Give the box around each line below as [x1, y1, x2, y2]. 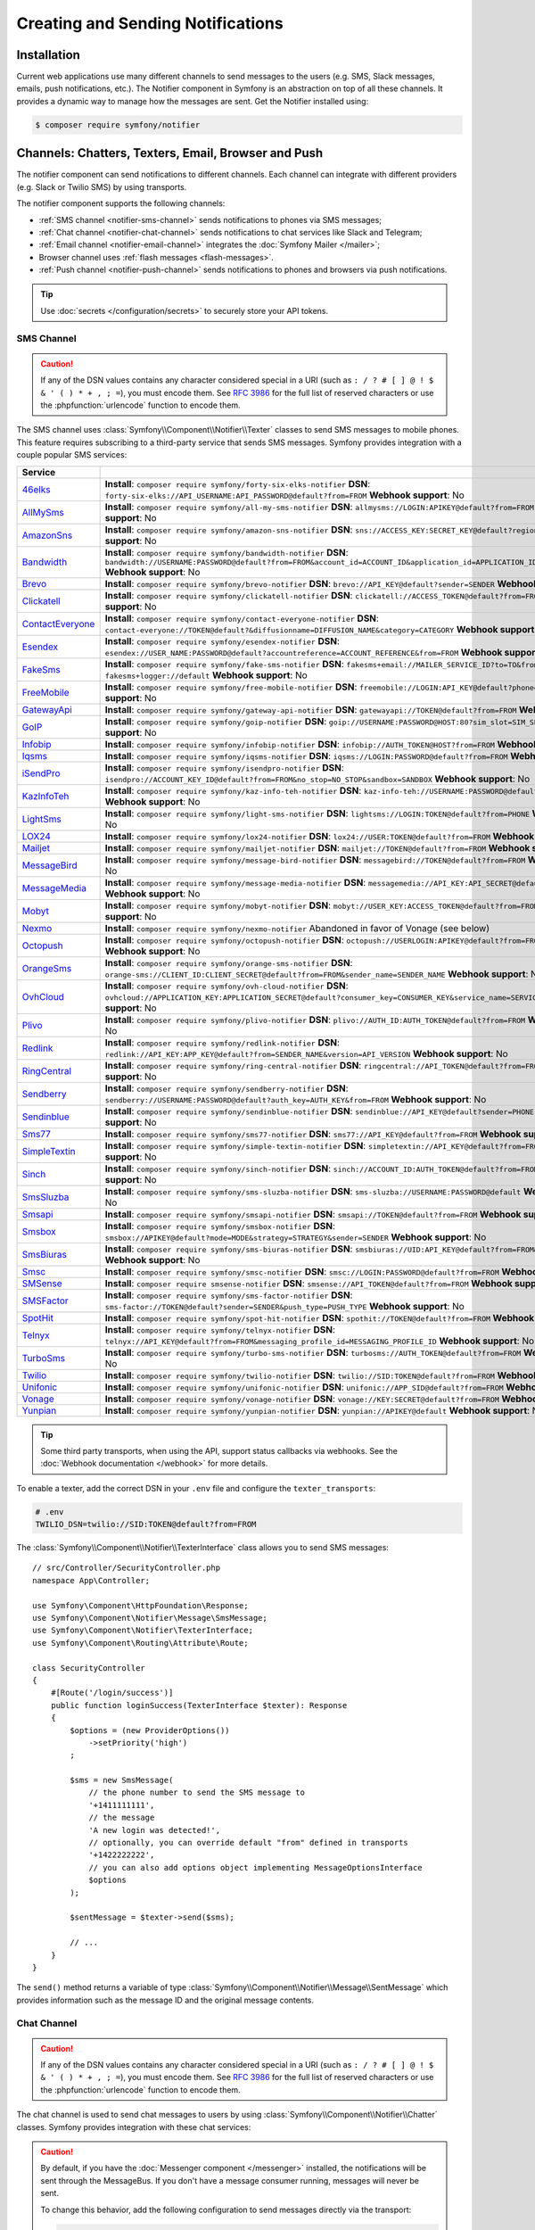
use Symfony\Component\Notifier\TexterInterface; [32, 1625, 254, 1636]
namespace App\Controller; [32, 1575, 151, 1585]
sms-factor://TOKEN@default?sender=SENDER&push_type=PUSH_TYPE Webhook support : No [104, 1300, 465, 1312]
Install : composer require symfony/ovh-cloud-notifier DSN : [104, 979, 349, 992]
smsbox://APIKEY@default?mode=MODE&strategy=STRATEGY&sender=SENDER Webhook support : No [104, 1231, 487, 1243]
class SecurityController [32, 1663, 146, 1672]
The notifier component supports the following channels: [16, 198, 226, 209]
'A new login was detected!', [88, 1825, 221, 1835]
